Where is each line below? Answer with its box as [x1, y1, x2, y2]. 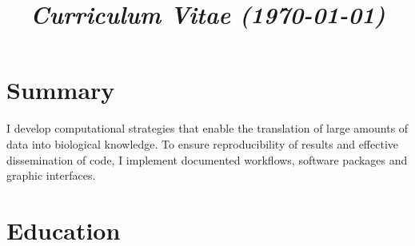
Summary [6, 73, 115, 106]
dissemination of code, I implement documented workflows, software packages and [6, 151, 408, 168]
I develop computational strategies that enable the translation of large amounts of [6, 120, 409, 137]
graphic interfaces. [6, 167, 96, 184]
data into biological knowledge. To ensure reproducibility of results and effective [6, 135, 399, 152]
